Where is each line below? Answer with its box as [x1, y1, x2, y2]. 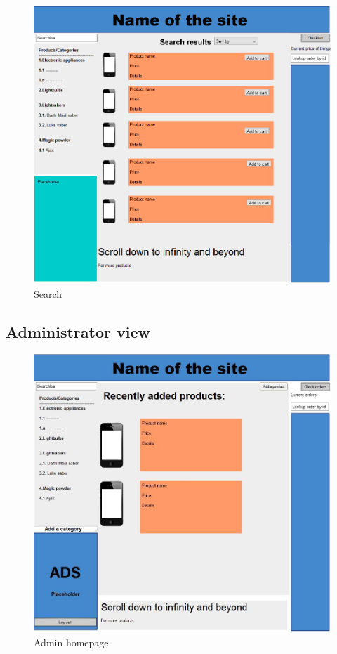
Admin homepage [34, 634, 109, 649]
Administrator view [6, 320, 150, 342]
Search [34, 286, 62, 301]
